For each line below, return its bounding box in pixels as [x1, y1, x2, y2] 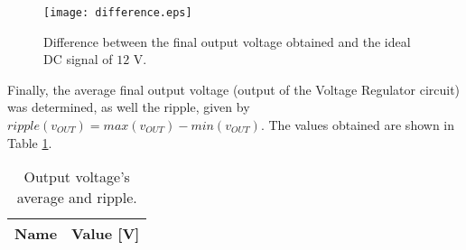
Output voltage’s [23, 166, 130, 188]
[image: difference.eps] [43, 6, 192, 19]
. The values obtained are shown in [260, 116, 455, 134]
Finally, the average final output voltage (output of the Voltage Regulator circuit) [7, 79, 461, 98]
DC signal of [43, 50, 113, 69]
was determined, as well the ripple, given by [7, 97, 250, 116]
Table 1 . [7, 133, 52, 152]
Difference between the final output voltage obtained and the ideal [43, 32, 411, 51]
